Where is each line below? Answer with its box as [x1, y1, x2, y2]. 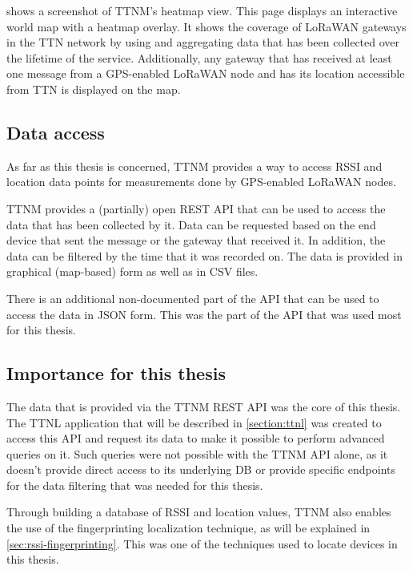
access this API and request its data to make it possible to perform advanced [6, 430, 385, 447]
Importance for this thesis [6, 361, 226, 386]
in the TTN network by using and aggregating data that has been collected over [6, 34, 400, 51]
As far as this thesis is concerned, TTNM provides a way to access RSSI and [6, 157, 383, 174]
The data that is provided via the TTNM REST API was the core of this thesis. [6, 398, 401, 414]
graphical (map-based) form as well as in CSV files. [6, 263, 259, 280]
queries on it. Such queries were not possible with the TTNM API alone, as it [6, 445, 388, 462]
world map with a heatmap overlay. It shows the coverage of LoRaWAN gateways [6, 18, 407, 34]
